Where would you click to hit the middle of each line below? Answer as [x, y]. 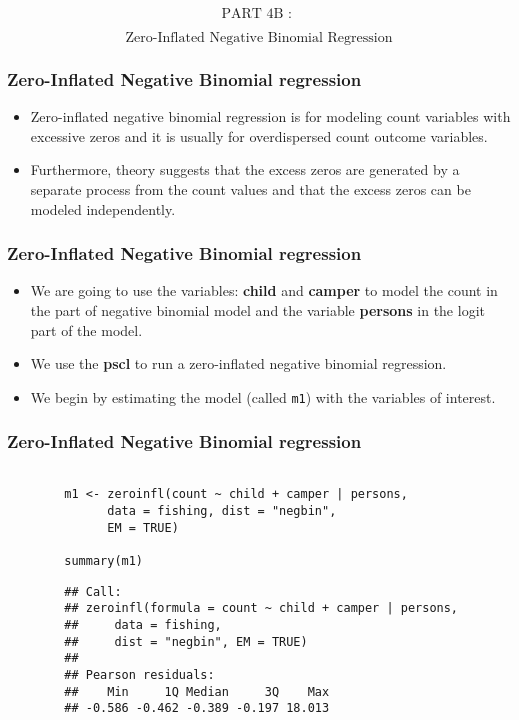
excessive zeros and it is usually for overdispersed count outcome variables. [259, 135]
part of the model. [86, 329]
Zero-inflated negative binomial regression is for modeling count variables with [270, 116]
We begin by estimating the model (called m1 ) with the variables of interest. [263, 396]
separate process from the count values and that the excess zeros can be [250, 189]
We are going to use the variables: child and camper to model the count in [264, 290]
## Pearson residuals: [139, 674]
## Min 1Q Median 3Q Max [197, 691]
